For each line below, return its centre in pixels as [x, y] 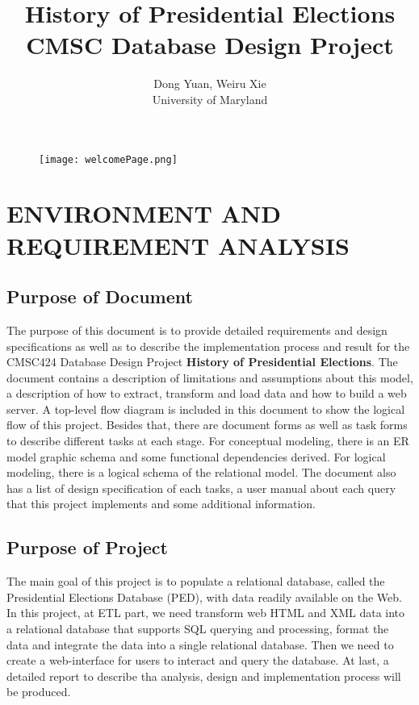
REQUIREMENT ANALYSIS [178, 245]
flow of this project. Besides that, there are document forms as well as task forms [207, 425]
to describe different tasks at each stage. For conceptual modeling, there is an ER [208, 441]
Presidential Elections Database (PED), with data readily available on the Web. [204, 597]
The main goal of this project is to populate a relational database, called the [196, 581]
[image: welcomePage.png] [108, 159]
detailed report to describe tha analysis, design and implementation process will [204, 676]
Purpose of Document [100, 296]
